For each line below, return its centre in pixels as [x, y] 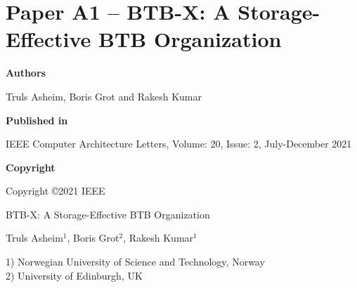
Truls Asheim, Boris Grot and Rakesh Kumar [104, 96]
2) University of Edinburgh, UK [74, 275]
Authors [26, 73]
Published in [37, 120]
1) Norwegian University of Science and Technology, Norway [135, 262]
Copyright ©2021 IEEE [56, 191]
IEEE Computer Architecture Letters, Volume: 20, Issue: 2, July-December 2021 [179, 144]
